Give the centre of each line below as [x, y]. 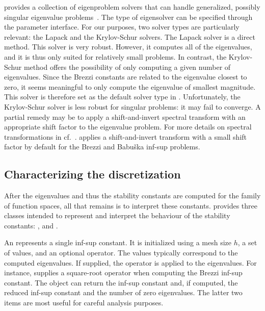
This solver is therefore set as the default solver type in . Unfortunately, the [122, 97]
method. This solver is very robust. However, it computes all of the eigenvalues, [128, 47]
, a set [247, 242]
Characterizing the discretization [92, 174]
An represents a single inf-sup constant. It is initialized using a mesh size [118, 242]
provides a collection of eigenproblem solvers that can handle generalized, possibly [132, 7]
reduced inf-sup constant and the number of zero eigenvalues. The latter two [123, 292]
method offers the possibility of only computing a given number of [127, 67]
